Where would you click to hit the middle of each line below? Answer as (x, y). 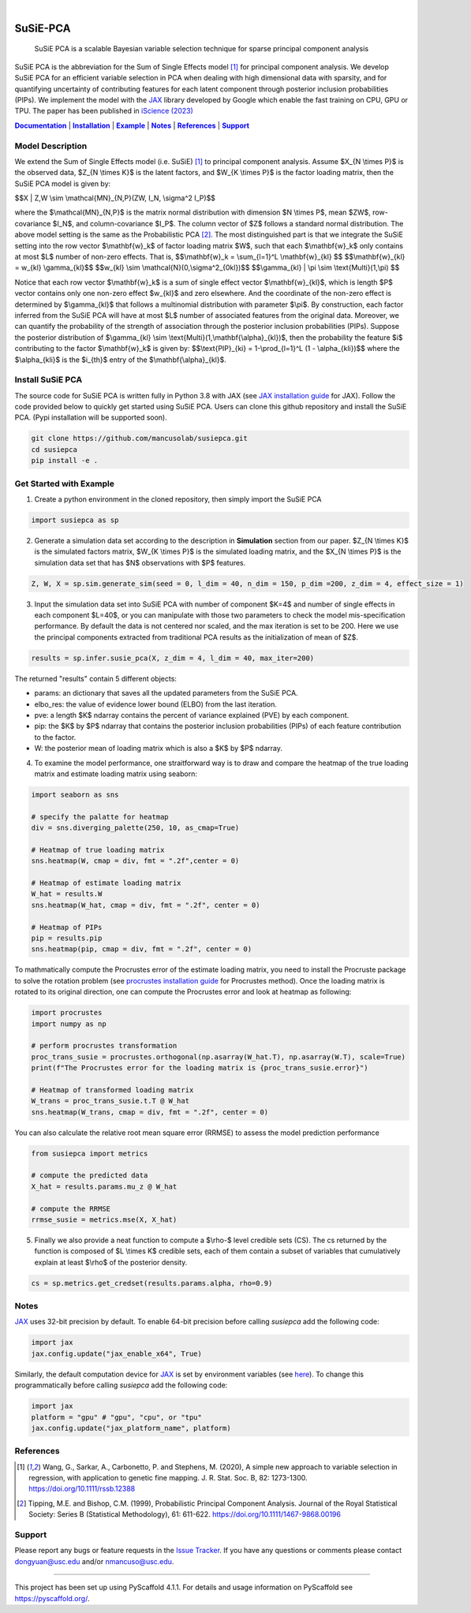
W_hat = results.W (67, 894)
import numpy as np (69, 1024)
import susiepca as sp (75, 520)
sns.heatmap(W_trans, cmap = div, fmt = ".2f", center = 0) (150, 1112)
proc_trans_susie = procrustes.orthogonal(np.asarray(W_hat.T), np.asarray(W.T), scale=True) (219, 1057)
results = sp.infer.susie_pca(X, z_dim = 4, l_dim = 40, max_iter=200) (173, 658)
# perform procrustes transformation (104, 1046)
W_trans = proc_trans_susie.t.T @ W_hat (110, 1101)
